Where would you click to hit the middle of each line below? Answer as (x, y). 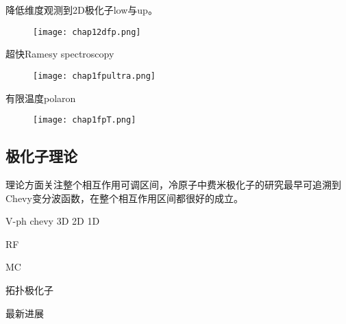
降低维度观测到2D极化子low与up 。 (82, 10)
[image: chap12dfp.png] (87, 32)
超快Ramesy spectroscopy (60, 54)
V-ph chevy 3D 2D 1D (53, 221)
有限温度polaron (41, 98)
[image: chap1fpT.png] (85, 120)
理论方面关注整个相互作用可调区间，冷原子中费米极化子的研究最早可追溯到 (173, 184)
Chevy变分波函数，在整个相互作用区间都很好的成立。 (124, 198)
